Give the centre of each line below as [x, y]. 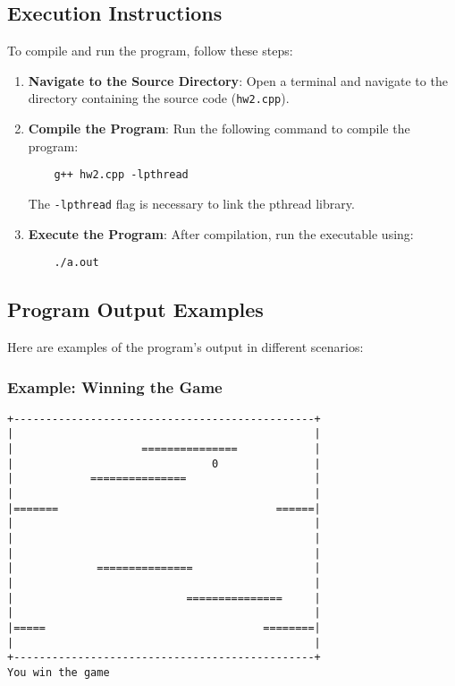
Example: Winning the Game [115, 386]
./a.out [76, 263]
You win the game [59, 672]
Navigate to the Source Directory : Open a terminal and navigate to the [238, 80]
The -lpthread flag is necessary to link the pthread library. [191, 203]
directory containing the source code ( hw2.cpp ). [159, 98]
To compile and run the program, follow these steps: [150, 51]
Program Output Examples [135, 309]
